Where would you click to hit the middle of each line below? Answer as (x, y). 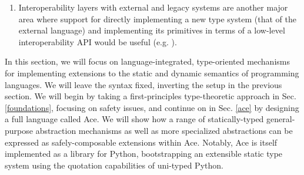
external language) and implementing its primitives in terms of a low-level (152, 30)
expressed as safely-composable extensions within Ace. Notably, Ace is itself (141, 142)
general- (281, 119)
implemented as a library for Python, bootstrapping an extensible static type (144, 154)
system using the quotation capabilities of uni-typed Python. (114, 165)
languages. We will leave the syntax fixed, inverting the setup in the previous (143, 84)
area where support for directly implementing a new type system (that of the (157, 18)
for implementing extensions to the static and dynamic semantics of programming (152, 73)
